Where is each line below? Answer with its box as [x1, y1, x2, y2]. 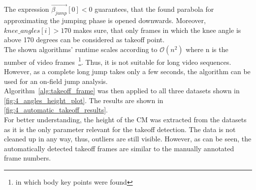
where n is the [186, 44, 228, 54]
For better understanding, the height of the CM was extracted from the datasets [4, 114, 247, 125]
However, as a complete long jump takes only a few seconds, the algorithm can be [4, 66, 251, 77]
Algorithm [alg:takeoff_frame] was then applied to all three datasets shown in [4, 85, 240, 96]
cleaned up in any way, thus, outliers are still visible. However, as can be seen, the [4, 134, 252, 144]
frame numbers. [4, 153, 51, 163]
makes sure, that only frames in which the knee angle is [73, 25, 241, 35]
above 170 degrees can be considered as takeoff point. [4, 34, 165, 45]
